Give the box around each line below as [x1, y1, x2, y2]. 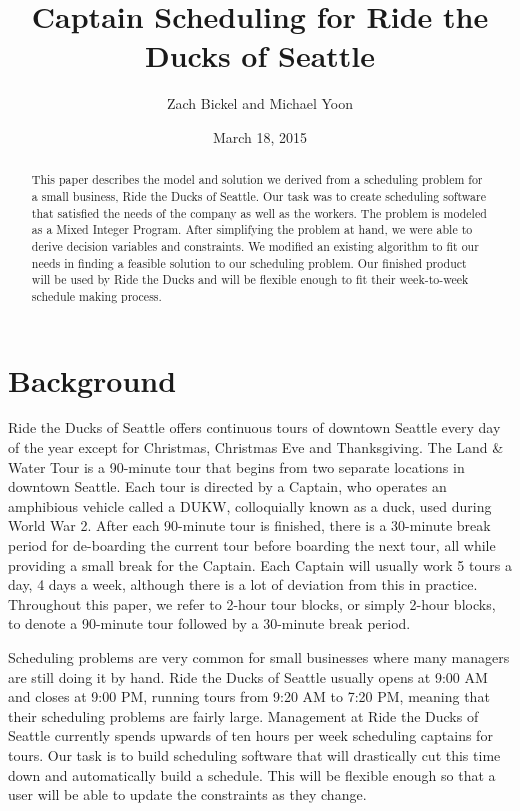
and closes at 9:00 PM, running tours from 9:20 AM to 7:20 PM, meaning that [8, 686, 490, 707]
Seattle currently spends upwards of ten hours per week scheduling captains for [8, 725, 493, 746]
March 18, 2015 [212, 126, 308, 147]
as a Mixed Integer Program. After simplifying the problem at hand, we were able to [31, 221, 473, 238]
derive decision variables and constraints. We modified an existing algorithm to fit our [31, 237, 479, 254]
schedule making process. [31, 287, 162, 304]
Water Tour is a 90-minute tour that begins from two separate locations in [8, 456, 465, 477]
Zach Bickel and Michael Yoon [166, 93, 354, 114]
